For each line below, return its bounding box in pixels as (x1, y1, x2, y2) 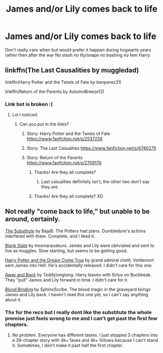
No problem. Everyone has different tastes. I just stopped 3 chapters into (12, 332, 158, 338)
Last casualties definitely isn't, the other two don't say (41, 179, 150, 185)
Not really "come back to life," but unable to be (5, 207, 150, 216)
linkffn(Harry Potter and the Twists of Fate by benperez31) (5, 79, 122, 85)
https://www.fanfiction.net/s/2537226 (26, 136, 103, 142)
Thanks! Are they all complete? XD (34, 193, 103, 199)
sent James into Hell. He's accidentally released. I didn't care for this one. (5, 262, 153, 268)
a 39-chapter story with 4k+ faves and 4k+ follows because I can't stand (12, 337, 158, 343)
